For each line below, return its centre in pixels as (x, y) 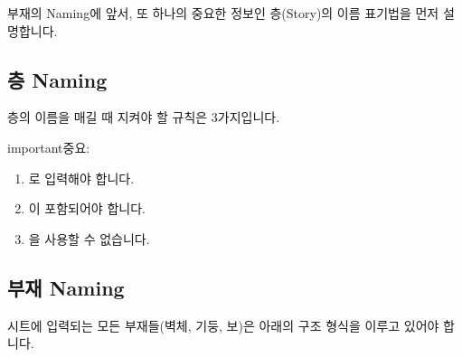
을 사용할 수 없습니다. (89, 238)
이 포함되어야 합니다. (87, 208)
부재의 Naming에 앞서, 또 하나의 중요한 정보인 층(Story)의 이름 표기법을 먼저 (223, 13)
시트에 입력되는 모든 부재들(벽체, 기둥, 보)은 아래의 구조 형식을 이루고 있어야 (223, 325)
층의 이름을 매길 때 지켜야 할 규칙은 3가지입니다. (144, 117)
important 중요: (49, 147)
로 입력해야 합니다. (81, 178)
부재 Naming (66, 287)
